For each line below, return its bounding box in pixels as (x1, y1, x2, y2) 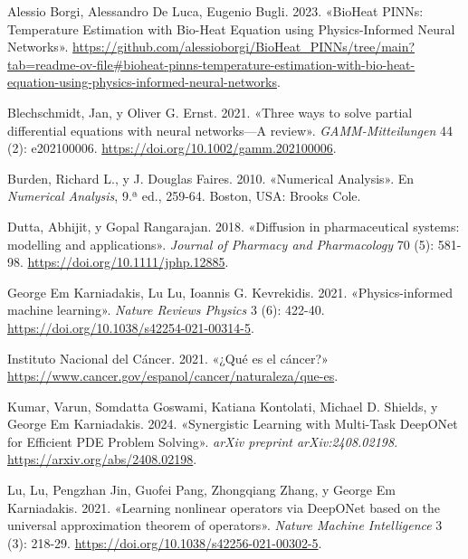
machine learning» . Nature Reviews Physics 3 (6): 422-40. (7, 300, 325, 319)
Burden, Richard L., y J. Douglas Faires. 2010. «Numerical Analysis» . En (7, 168, 415, 187)
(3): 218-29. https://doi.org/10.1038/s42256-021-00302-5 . (7, 533, 322, 552)
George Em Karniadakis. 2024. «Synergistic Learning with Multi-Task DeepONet (7, 414, 458, 433)
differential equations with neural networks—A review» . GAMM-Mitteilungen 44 (7, 120, 453, 139)
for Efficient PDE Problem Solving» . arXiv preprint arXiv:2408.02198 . (7, 431, 398, 450)
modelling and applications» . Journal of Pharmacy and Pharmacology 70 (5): (7, 234, 435, 253)
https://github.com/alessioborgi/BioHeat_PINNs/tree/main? (72, 37, 415, 56)
